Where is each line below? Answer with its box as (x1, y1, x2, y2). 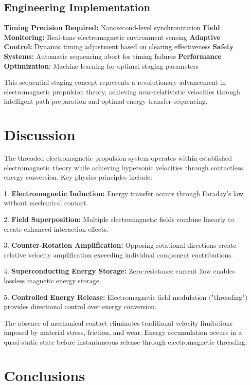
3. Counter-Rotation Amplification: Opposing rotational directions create (4, 240, 236, 250)
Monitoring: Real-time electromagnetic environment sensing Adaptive (4, 32, 221, 42)
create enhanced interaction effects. (4, 223, 108, 234)
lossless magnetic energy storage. (4, 275, 101, 286)
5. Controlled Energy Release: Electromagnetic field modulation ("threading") (4, 292, 248, 302)
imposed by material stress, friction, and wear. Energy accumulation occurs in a (4, 327, 242, 337)
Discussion (4, 125, 75, 145)
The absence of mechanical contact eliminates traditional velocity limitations (4, 317, 233, 328)
